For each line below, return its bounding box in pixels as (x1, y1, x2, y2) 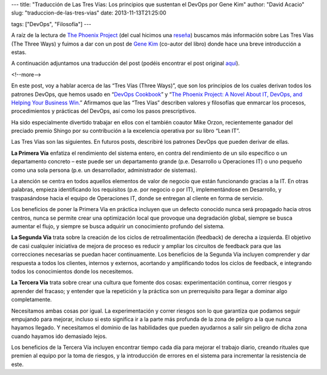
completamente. (11, 296, 52, 303)
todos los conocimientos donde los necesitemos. (11, 268, 134, 275)
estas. (11, 49, 27, 56)
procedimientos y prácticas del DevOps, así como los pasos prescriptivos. (11, 107, 197, 115)
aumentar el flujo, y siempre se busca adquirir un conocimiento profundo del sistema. (11, 222, 225, 230)
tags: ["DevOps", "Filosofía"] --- (11, 20, 92, 27)
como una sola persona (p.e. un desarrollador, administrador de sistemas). (11, 166, 197, 174)
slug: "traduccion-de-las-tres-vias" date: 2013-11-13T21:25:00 (11, 9, 167, 16)
